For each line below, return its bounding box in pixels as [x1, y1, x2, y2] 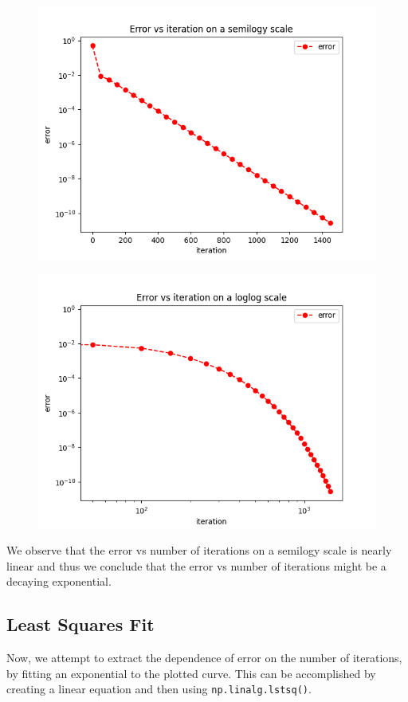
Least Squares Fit [6, 612, 155, 637]
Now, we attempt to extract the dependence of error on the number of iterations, [6, 649, 402, 666]
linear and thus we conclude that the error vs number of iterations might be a [6, 557, 386, 574]
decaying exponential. [6, 573, 112, 590]
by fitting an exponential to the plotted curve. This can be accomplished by [6, 665, 376, 681]
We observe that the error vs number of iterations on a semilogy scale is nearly [6, 542, 392, 559]
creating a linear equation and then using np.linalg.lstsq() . [6, 680, 312, 697]
